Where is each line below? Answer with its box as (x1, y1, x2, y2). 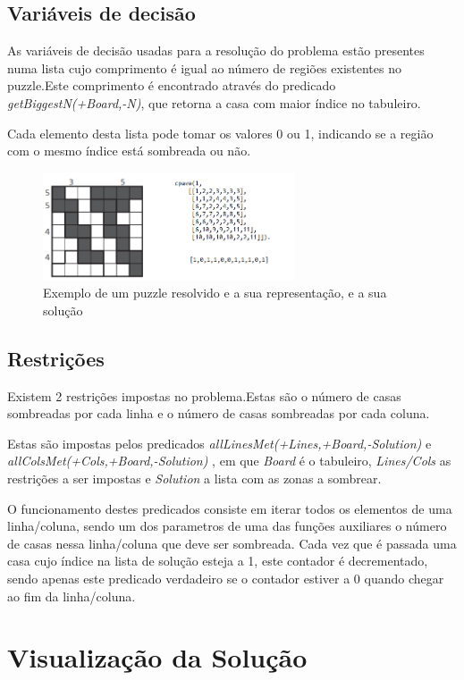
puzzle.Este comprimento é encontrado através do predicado (7, 76, 336, 95)
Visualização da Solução (7, 639, 308, 676)
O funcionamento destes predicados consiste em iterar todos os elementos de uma (7, 499, 452, 517)
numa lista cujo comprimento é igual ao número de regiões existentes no (7, 58, 401, 77)
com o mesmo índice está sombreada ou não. (7, 141, 251, 160)
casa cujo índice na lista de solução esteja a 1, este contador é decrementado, (7, 551, 428, 570)
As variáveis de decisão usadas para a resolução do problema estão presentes (7, 41, 425, 60)
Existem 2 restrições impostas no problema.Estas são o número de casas (7, 386, 401, 405)
